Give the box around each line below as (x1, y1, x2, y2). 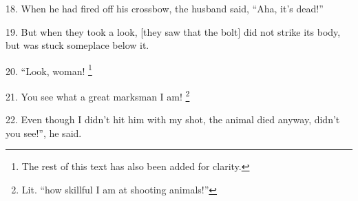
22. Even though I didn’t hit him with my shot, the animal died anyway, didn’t (6, 112, 340, 127)
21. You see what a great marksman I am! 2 (6, 87, 190, 103)
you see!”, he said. (6, 125, 82, 140)
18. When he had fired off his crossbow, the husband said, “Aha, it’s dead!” (6, 1, 324, 15)
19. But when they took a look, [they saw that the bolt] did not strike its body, (6, 24, 341, 39)
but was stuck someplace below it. (6, 38, 149, 52)
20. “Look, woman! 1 (6, 61, 92, 78)
